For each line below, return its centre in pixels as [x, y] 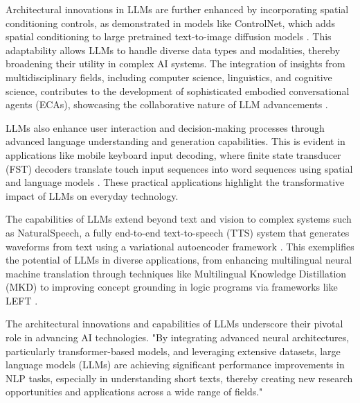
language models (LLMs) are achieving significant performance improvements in [175, 365]
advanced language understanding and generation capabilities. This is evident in [175, 141]
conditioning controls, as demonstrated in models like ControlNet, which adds [171, 23]
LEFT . [22, 300]
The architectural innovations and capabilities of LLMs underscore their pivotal [174, 324]
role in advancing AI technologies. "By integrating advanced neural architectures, [178, 337]
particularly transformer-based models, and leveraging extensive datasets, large [173, 351]
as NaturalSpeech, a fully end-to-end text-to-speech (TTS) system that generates [178, 232]
